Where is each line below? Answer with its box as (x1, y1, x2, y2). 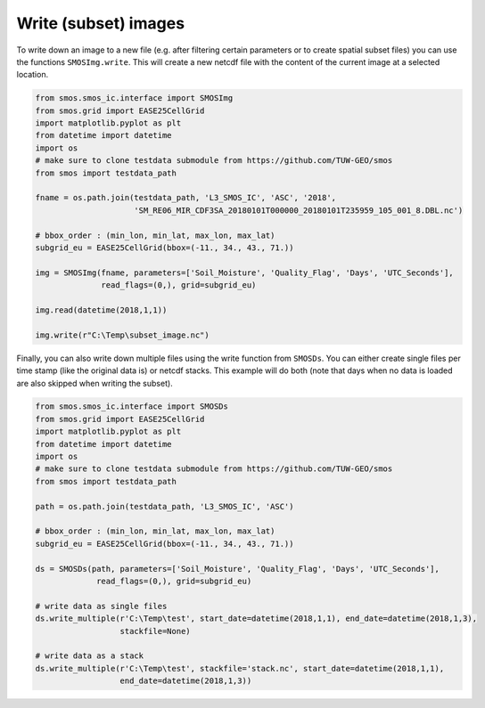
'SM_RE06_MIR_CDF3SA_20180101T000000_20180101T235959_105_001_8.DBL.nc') (134, 205, 464, 216)
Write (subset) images (16, 13, 185, 33)
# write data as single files (35, 601, 168, 611)
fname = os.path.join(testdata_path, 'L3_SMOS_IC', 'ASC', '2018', (35, 192, 337, 203)
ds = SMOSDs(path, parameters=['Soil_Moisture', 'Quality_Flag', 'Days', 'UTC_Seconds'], (35, 564, 440, 574)
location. (16, 69, 49, 80)
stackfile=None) (119, 626, 191, 636)
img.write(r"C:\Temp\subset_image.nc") (35, 330, 210, 340)
